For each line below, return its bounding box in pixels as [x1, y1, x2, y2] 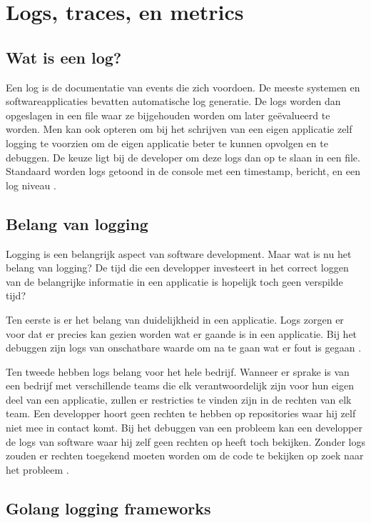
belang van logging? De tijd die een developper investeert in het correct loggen [6, 260, 349, 275]
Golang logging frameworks [6, 497, 211, 519]
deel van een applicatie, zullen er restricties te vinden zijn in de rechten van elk [6, 392, 352, 407]
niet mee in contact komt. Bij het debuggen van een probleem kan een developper [6, 420, 362, 435]
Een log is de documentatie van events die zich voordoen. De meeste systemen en [6, 79, 360, 94]
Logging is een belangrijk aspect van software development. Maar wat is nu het [6, 246, 352, 261]
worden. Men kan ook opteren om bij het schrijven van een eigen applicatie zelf [6, 121, 352, 136]
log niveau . [6, 177, 56, 192]
